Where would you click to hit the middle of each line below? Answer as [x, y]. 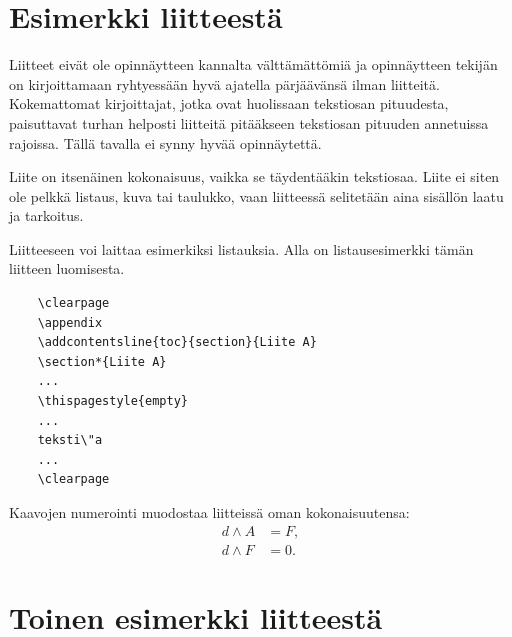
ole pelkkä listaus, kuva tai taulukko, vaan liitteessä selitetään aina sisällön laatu [256, 195]
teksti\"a [70, 440]
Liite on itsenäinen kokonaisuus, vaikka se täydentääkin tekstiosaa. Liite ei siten [254, 176]
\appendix [70, 322]
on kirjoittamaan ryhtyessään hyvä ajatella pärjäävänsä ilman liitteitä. [224, 83]
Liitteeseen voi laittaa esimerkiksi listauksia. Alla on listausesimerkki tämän [241, 248]
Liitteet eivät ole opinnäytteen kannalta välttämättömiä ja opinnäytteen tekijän [253, 64]
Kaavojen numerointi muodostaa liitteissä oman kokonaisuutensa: [209, 512]
